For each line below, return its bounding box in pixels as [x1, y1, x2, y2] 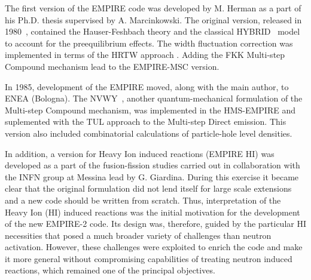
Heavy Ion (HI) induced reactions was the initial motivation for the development [5, 205, 300, 218]
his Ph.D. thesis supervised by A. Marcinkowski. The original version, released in [5, 13, 302, 26]
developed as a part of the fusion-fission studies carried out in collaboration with [5, 159, 300, 171]
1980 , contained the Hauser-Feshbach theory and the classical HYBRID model [5, 25, 300, 38]
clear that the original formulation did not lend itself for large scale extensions [5, 182, 292, 195]
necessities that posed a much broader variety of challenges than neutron [5, 229, 272, 241]
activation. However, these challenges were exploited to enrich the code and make [5, 241, 303, 253]
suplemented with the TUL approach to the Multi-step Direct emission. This [5, 115, 286, 128]
